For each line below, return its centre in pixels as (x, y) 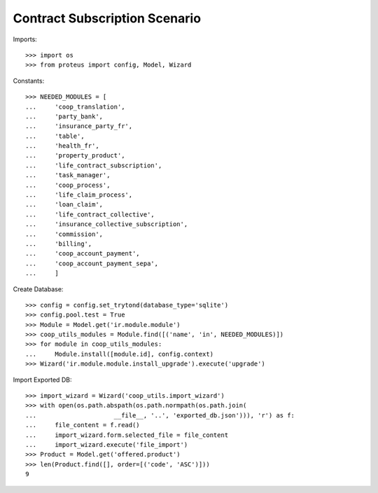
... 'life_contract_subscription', (94, 165)
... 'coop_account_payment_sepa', (92, 263)
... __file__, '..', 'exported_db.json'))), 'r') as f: (160, 415)
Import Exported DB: (42, 380)
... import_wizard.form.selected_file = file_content (127, 435)
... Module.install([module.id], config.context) (119, 354)
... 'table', (55, 136)
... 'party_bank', (64, 116)
